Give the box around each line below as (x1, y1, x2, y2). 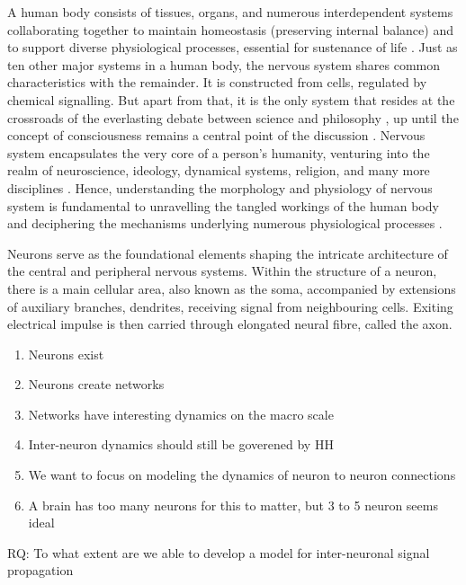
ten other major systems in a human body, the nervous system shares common (7, 55, 441, 74)
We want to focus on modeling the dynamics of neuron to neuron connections (28, 465, 456, 484)
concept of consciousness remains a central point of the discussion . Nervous (7, 126, 426, 145)
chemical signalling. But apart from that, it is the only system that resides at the (7, 90, 455, 109)
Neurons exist (28, 344, 104, 363)
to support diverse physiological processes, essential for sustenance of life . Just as (7, 38, 458, 57)
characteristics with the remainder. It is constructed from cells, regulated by (7, 73, 427, 92)
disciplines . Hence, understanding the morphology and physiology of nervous (7, 178, 433, 197)
